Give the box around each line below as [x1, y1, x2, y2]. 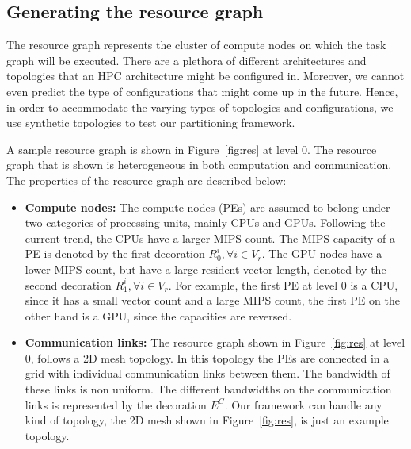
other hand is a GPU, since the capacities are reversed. [25, 307, 292, 324]
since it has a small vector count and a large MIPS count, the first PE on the [25, 292, 400, 309]
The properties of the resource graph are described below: [6, 171, 287, 188]
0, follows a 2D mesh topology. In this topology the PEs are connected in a [25, 349, 390, 366]
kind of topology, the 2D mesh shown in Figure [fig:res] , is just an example [25, 412, 389, 428]
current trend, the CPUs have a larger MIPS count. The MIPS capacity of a [25, 229, 395, 246]
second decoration [25, 276, 112, 293]
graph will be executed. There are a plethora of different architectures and [6, 52, 367, 68]
